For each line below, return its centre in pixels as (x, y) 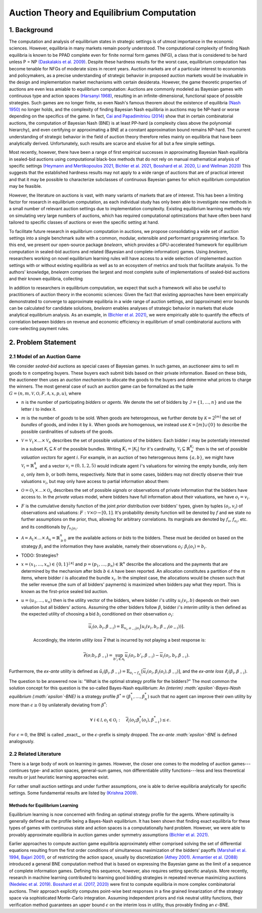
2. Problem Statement (42, 342)
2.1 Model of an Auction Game (45, 356)
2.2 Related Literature (35, 754)
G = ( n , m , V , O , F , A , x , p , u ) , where (45, 393)
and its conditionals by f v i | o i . (49, 528)
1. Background (31, 30)
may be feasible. (25, 186)
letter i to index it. (39, 409)
